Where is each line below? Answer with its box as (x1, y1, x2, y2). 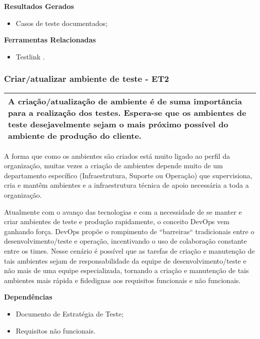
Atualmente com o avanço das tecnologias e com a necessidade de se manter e (4, 206, 242, 217)
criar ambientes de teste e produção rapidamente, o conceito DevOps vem (4, 216, 229, 227)
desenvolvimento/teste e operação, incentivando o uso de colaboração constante (4, 236, 247, 246)
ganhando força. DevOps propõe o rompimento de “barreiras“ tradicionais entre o (4, 226, 254, 236)
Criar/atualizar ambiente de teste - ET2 (4, 72, 169, 85)
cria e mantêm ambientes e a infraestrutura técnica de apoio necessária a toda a (4, 180, 249, 190)
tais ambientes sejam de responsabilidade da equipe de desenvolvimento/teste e (4, 255, 246, 266)
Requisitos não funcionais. (15, 325, 95, 336)
